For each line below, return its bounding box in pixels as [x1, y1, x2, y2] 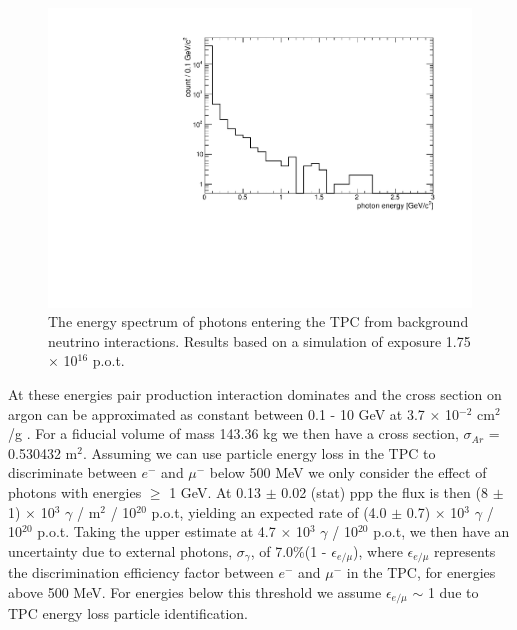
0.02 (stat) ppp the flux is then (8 [281, 482, 488, 502]
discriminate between [8, 462, 137, 483]
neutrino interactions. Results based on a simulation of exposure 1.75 [48, 330, 471, 351]
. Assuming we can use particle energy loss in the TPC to [82, 442, 436, 463]
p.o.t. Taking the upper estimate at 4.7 [37, 521, 276, 542]
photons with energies [8, 482, 142, 502]
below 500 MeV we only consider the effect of [209, 462, 487, 483]
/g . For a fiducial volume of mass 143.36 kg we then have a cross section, [8, 423, 459, 444]
